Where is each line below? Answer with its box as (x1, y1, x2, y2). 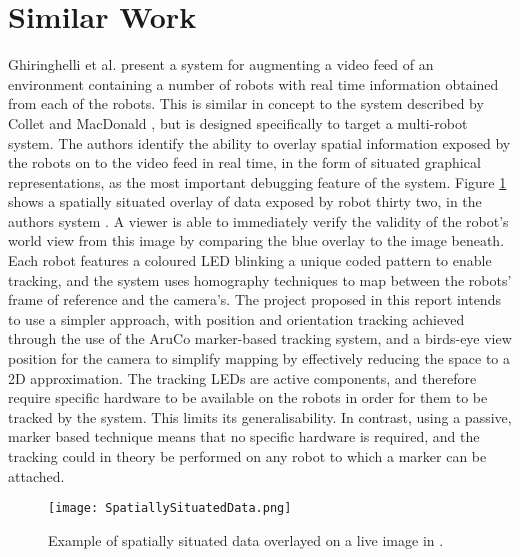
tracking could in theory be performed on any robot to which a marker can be (8, 446, 487, 466)
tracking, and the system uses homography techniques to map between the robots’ (8, 269, 512, 290)
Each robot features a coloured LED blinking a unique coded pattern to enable (8, 250, 492, 271)
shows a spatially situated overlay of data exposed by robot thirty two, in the (8, 191, 482, 212)
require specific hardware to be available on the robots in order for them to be (8, 387, 488, 408)
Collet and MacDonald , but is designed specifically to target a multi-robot (8, 112, 468, 133)
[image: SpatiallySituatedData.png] (48, 501, 292, 516)
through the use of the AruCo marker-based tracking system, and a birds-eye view (8, 328, 512, 349)
